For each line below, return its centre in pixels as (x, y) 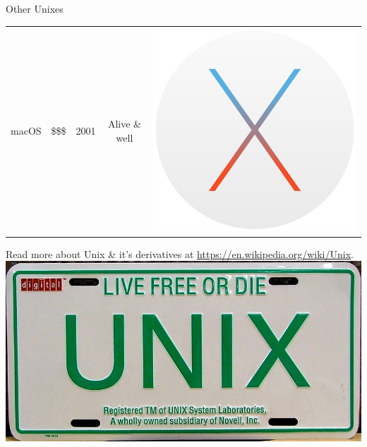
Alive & (124, 124)
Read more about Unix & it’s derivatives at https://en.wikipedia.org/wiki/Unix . (180, 253)
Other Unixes (35, 8)
